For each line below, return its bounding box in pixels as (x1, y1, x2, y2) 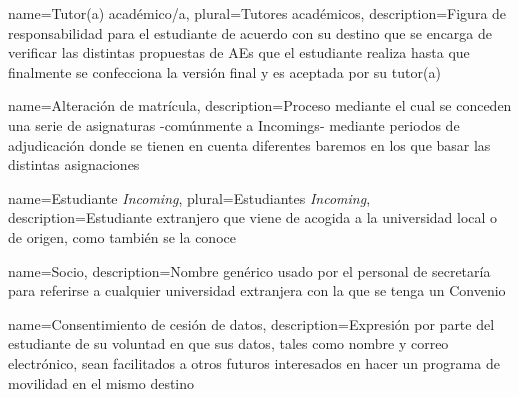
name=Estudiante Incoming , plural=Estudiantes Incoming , (8, 187, 371, 208)
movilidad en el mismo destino (8, 372, 195, 393)
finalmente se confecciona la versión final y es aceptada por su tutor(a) (8, 61, 441, 82)
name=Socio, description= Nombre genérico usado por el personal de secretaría (8, 260, 491, 281)
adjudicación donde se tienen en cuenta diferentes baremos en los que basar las (8, 134, 491, 155)
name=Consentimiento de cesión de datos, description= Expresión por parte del (8, 313, 495, 334)
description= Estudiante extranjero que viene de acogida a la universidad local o (8, 207, 498, 228)
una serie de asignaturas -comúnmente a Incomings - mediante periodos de (8, 114, 460, 135)
